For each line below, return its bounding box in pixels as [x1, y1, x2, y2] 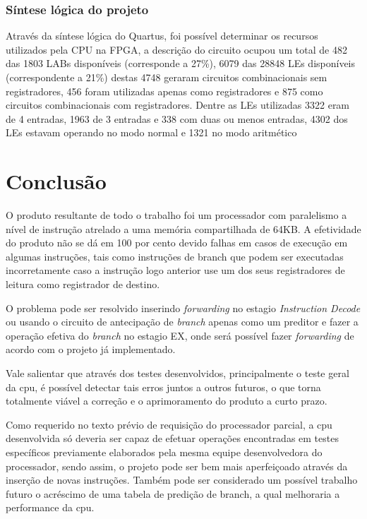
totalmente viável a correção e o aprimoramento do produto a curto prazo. [6, 393, 327, 408]
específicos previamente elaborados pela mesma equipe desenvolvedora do [6, 445, 323, 459]
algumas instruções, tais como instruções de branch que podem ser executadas [6, 249, 344, 263]
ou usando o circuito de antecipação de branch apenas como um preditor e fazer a [6, 314, 359, 329]
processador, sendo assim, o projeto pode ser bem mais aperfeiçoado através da [6, 458, 348, 473]
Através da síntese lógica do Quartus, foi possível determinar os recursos [6, 28, 318, 43]
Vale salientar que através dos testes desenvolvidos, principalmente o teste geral [6, 366, 349, 381]
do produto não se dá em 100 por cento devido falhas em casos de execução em [6, 235, 348, 250]
